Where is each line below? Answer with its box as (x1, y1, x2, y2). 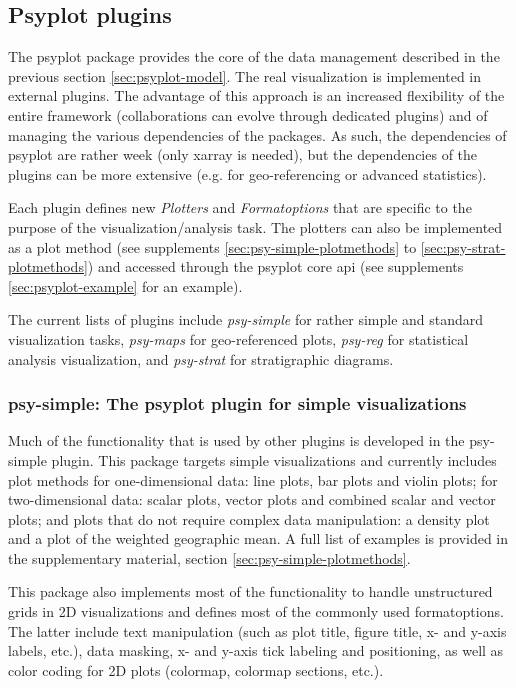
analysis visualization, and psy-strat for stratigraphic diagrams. (8, 348, 394, 369)
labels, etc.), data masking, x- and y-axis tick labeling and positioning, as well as (8, 640, 504, 661)
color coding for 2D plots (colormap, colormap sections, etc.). (8, 659, 384, 680)
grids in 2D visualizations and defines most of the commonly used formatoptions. (8, 601, 504, 622)
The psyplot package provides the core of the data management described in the (8, 46, 500, 67)
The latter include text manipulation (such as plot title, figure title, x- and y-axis (8, 620, 507, 641)
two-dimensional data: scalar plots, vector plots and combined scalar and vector (8, 489, 496, 510)
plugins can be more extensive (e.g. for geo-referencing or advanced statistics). (8, 163, 487, 184)
